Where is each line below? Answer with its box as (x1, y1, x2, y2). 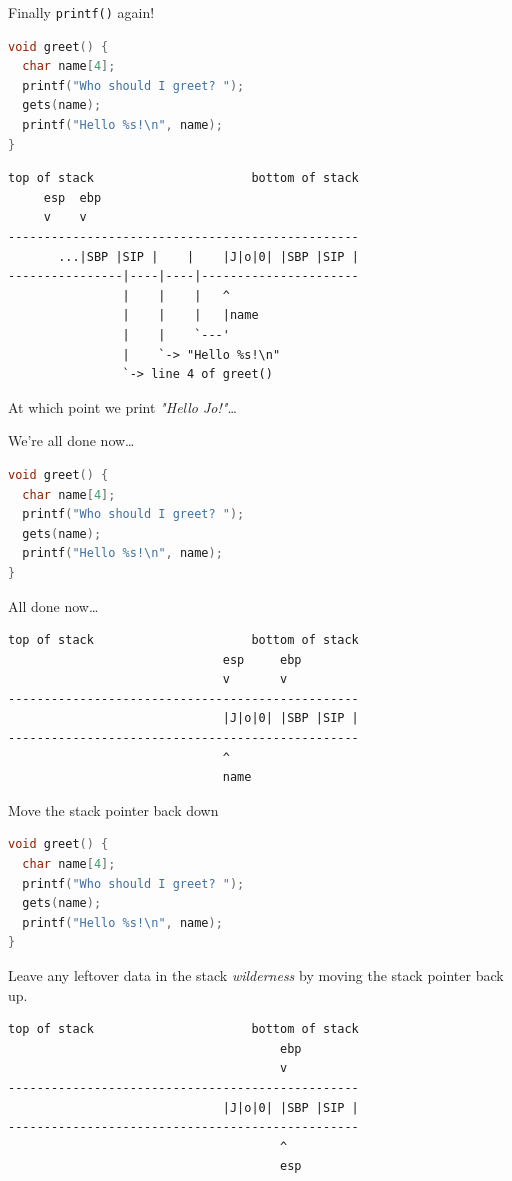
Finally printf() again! (8, 2, 155, 22)
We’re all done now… (8, 430, 135, 451)
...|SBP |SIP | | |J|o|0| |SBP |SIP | (58, 249, 359, 264)
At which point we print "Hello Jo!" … (8, 396, 237, 417)
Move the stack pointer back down (8, 799, 219, 820)
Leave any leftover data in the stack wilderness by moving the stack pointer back (8, 965, 504, 985)
